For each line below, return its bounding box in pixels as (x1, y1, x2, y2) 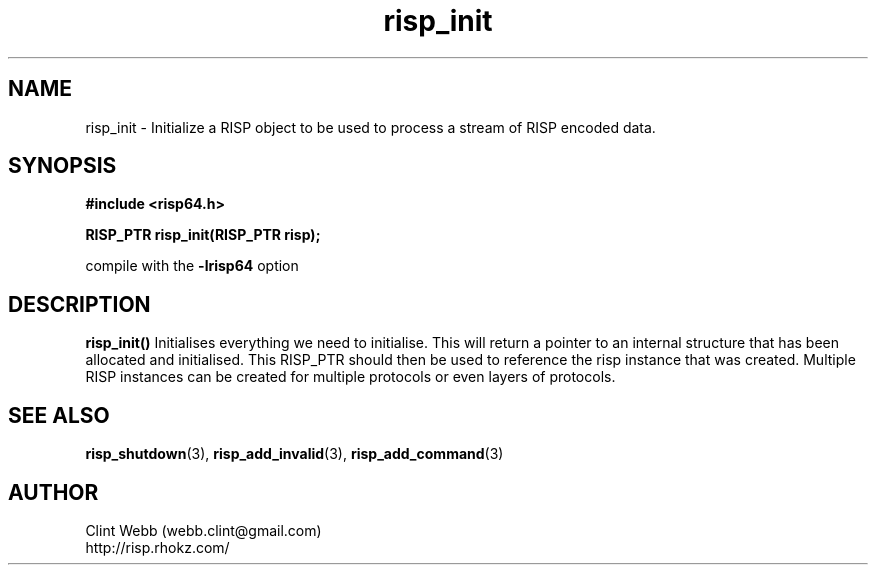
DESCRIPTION (8, 291, 151, 317)
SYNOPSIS (8, 153, 117, 179)
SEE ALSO (8, 402, 110, 428)
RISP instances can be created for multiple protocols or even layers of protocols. (85, 368, 616, 386)
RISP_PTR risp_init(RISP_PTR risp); (85, 226, 321, 244)
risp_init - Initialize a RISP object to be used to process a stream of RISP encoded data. (85, 118, 656, 136)
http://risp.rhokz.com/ (85, 538, 230, 556)
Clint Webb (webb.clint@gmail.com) (85, 521, 322, 539)
